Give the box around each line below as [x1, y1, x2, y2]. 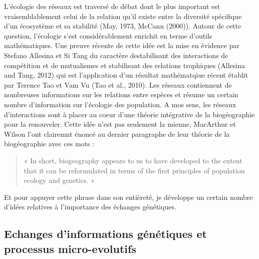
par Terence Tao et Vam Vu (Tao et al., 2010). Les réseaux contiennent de [4, 79, 232, 90]
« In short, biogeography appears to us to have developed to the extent [24, 155, 242, 165]
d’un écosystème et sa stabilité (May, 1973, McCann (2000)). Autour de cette [4, 21, 241, 31]
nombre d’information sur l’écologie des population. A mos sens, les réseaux [4, 99, 236, 109]
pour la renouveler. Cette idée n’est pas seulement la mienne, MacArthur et [4, 119, 236, 129]
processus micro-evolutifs [4, 240, 136, 256]
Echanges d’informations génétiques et [4, 226, 207, 241]
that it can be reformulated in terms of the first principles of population [24, 165, 245, 175]
